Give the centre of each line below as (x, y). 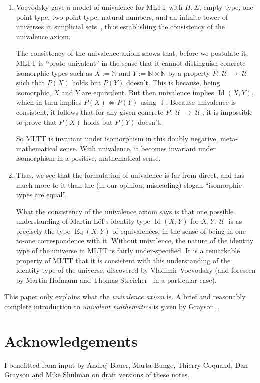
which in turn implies (49, 102)
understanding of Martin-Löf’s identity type (83, 221)
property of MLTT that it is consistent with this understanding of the (123, 260)
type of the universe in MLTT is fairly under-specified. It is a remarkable (128, 251)
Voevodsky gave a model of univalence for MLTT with (99, 7)
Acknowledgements (71, 341)
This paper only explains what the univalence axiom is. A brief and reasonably (125, 297)
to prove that (36, 121)
